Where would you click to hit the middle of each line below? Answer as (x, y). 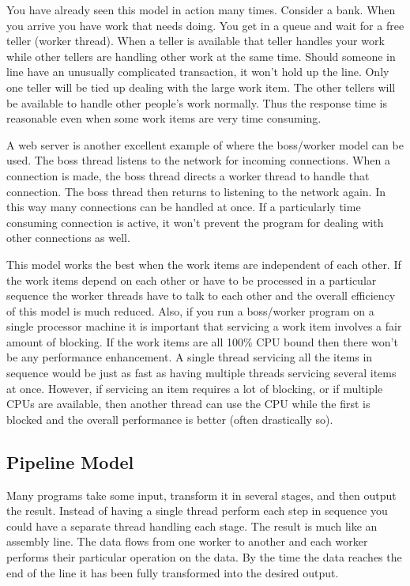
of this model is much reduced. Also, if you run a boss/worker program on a (190, 310)
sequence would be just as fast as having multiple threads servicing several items (201, 373)
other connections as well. (68, 238)
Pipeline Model (70, 461)
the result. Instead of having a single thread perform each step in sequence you (197, 510)
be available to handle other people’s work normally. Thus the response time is (197, 102)
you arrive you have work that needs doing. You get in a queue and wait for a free (205, 25)
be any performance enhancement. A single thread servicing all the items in (190, 357)
